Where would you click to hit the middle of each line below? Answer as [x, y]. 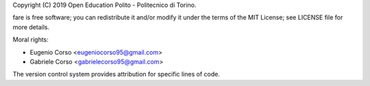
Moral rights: [31, 40]
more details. [31, 27]
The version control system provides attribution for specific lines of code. [116, 74]
